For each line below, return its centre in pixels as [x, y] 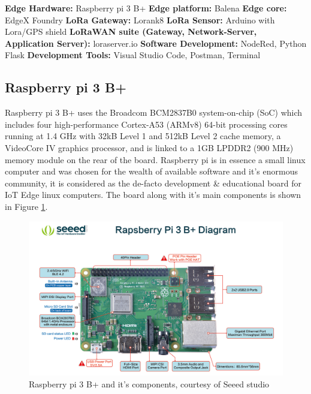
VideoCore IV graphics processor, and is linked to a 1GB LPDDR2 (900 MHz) [149, 147]
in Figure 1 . [26, 206]
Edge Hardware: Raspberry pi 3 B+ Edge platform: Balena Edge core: [146, 8]
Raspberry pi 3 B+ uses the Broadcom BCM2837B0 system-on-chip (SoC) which [154, 112]
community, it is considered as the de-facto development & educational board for [153, 183]
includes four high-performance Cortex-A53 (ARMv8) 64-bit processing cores [146, 124]
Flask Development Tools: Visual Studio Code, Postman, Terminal [133, 55]
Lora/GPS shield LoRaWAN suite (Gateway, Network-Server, [131, 31]
